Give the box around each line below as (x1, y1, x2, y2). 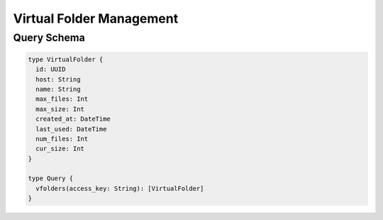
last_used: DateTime (35, 125, 107, 133)
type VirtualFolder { (28, 55, 104, 63)
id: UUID (35, 65, 66, 74)
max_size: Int (35, 105, 85, 113)
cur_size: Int (35, 145, 85, 153)
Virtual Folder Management (13, 11, 179, 26)
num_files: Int (35, 135, 89, 143)
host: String (35, 75, 81, 83)
